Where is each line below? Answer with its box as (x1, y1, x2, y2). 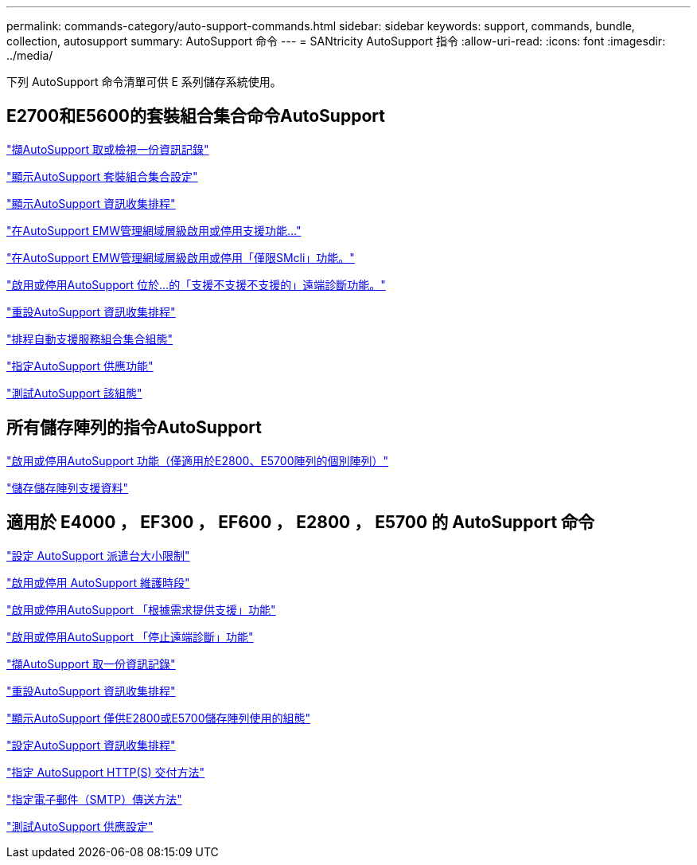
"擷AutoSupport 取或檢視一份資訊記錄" (6, 142, 209, 156)
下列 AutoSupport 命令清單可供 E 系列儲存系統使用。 (6, 75, 282, 88)
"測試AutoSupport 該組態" (6, 386, 142, 400)
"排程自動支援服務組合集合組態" (6, 331, 173, 346)
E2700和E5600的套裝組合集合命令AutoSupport (6, 106, 385, 127)
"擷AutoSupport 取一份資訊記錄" (6, 656, 176, 671)
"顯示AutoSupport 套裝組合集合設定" (6, 169, 198, 183)
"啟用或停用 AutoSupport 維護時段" (6, 575, 190, 589)
